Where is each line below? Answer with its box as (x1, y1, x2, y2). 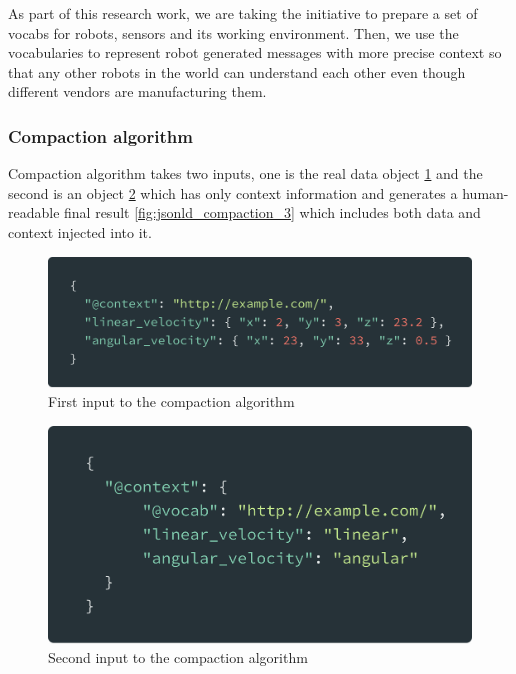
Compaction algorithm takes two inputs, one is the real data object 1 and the (8, 163, 483, 184)
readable (8, 202, 60, 223)
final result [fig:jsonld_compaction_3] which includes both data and (64, 202, 481, 223)
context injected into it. (8, 221, 152, 242)
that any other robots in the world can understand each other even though (8, 61, 466, 82)
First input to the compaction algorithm (48, 391, 295, 412)
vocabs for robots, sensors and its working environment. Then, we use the (8, 22, 459, 43)
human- (462, 182, 509, 203)
